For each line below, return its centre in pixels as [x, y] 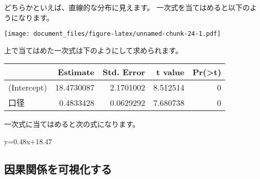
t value [170, 72]
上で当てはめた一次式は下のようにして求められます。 [93, 50]
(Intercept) [28, 87]
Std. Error [124, 72]
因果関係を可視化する [58, 169]
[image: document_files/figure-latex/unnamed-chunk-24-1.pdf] [113, 34]
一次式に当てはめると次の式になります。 [72, 124]
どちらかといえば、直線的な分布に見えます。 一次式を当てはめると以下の [127, 7]
